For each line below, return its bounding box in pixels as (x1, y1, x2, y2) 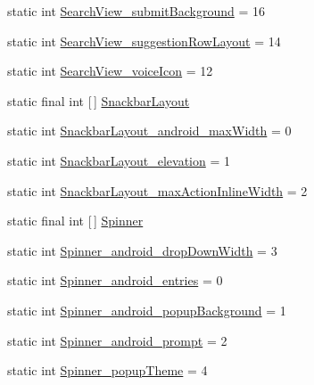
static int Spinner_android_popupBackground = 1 (7, 300, 286, 319)
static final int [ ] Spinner (7, 211, 144, 230)
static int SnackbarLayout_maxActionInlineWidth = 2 (7, 181, 308, 200)
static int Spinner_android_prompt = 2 (7, 331, 227, 349)
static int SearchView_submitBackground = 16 (7, 2, 265, 20)
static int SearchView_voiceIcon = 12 (7, 61, 213, 80)
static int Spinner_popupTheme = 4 (7, 361, 208, 380)
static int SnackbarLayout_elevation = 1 (7, 151, 230, 169)
